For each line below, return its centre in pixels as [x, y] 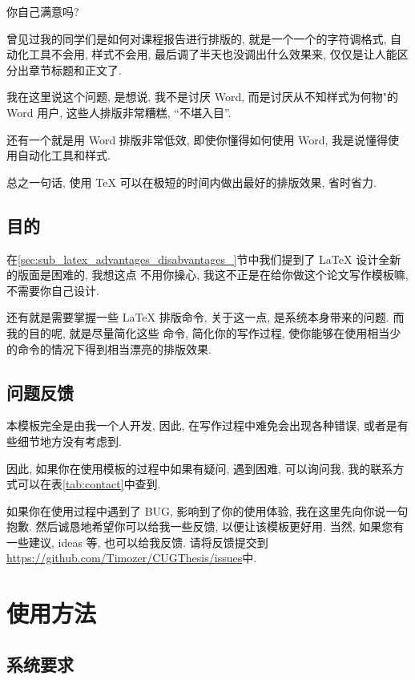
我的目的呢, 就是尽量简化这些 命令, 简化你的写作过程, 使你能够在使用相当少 [204, 332]
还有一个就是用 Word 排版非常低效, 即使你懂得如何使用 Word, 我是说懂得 [197, 139]
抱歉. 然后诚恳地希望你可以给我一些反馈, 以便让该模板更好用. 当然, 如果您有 [205, 526]
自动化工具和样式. [64, 155]
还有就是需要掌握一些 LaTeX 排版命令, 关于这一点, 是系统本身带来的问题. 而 [205, 317]
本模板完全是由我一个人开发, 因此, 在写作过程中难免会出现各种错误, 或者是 [202, 425]
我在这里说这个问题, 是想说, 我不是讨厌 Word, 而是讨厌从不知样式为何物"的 [203, 97]
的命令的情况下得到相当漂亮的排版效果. [109, 348]
